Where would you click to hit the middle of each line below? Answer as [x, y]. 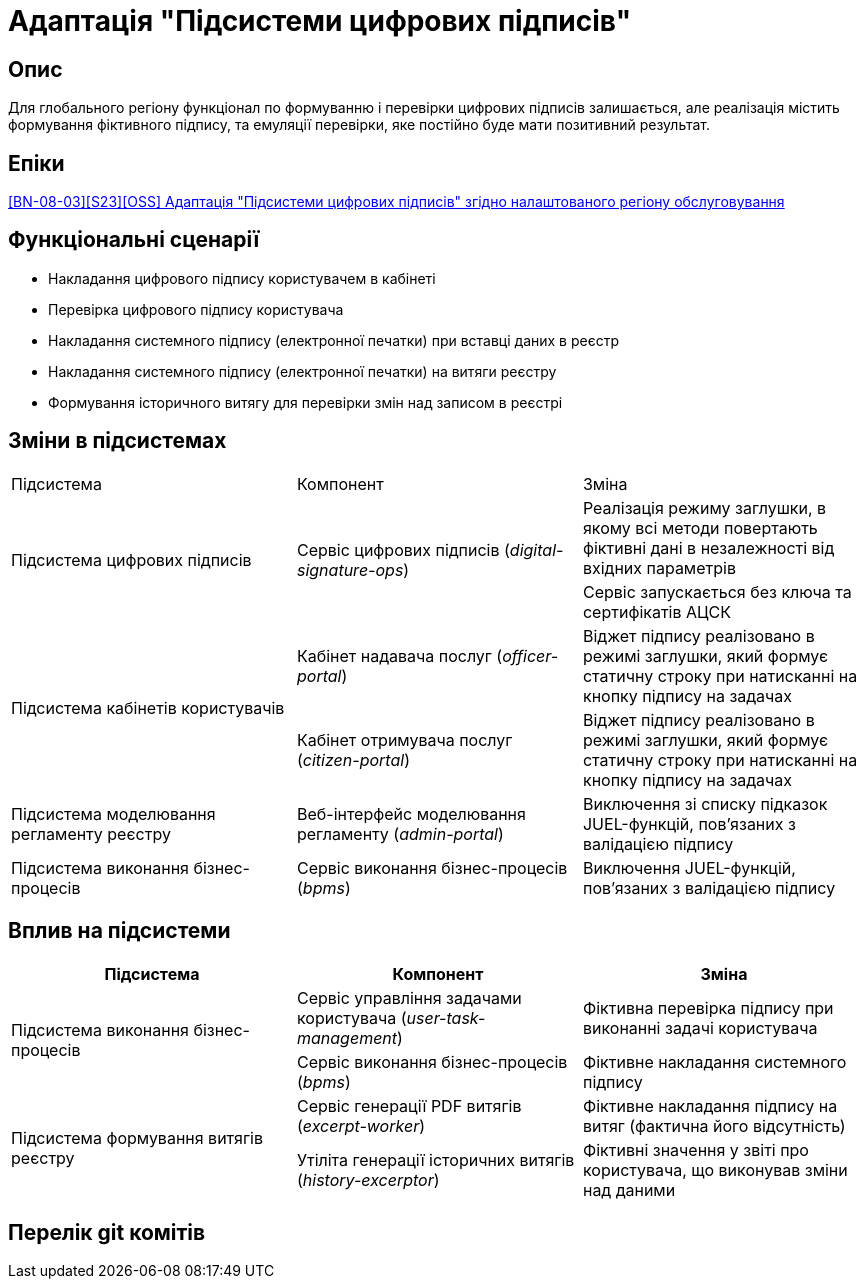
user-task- [446, 1017]
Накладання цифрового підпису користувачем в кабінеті [242, 278]
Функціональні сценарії [134, 240]
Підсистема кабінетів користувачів [148, 707]
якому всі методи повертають [700, 527]
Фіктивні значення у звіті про [695, 1149]
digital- [536, 549]
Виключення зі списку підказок [705, 803]
